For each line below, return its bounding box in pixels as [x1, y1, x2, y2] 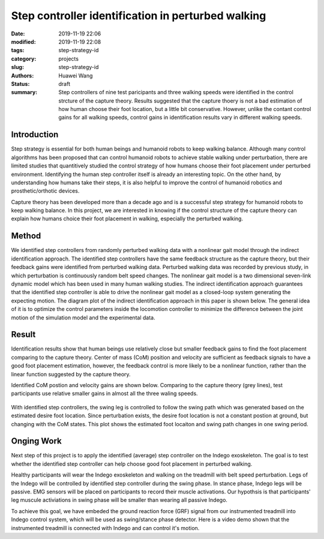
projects [58, 55, 79, 62]
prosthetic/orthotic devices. [11, 187, 80, 194]
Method [11, 231, 41, 241]
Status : [11, 80, 30, 87]
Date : [11, 30, 25, 37]
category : [11, 55, 37, 62]
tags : [11, 47, 25, 54]
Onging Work [11, 436, 62, 447]
